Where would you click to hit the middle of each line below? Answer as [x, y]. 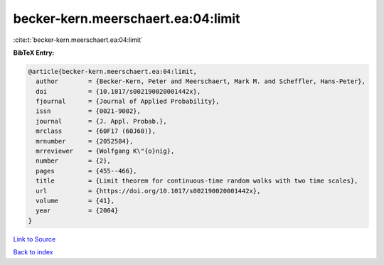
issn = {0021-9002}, [89, 111]
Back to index [33, 252]
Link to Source [34, 239]
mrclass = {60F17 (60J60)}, [96, 131]
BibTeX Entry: [34, 53]
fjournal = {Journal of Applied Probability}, [128, 102]
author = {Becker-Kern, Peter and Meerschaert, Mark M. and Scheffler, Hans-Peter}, [201, 81]
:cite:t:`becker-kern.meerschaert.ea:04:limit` [78, 40]
